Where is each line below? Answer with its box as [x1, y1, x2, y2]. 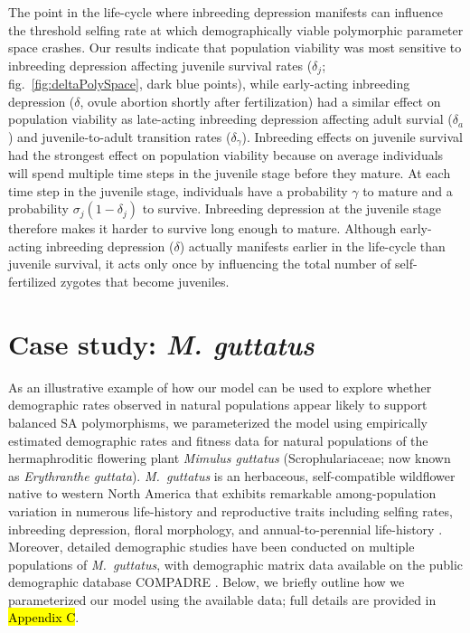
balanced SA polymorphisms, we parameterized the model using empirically [8, 412, 428, 431]
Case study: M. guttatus [8, 325, 315, 363]
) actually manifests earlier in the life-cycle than [179, 236, 446, 255]
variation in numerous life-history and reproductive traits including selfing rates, [8, 501, 453, 520]
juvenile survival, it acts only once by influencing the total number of [8, 254, 391, 273]
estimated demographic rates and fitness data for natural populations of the [8, 430, 428, 449]
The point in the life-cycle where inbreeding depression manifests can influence [8, 3, 444, 21]
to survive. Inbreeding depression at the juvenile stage [142, 199, 441, 218]
